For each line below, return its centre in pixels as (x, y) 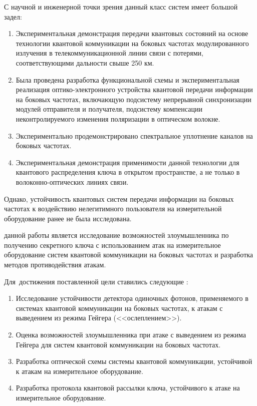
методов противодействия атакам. (55, 265)
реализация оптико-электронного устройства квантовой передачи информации (134, 89)
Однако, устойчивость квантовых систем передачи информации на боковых (119, 198)
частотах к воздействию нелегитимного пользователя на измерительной (113, 209)
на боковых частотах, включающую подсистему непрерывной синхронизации (134, 99)
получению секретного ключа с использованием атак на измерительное (112, 245)
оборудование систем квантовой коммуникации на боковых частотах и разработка (129, 255)
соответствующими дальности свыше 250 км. (85, 62)
